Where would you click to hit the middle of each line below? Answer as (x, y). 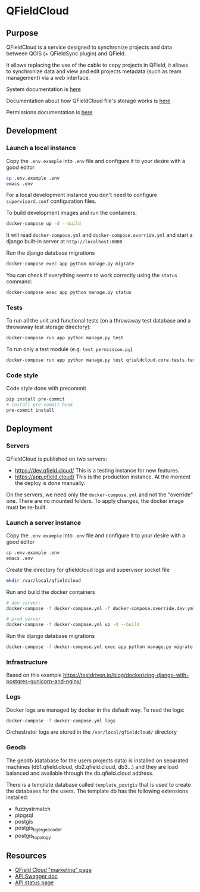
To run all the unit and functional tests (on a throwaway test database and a (99, 321)
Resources (26, 855)
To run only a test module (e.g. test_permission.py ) (69, 349)
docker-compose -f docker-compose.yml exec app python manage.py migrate (100, 647)
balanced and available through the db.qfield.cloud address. (80, 773)
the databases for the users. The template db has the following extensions (97, 791)
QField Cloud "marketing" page (53, 870)
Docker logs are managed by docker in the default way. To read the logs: (95, 710)
